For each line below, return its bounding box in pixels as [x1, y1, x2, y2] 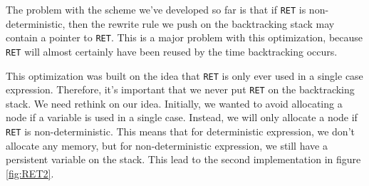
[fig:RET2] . [6, 165, 54, 180]
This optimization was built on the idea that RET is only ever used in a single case [6, 68, 363, 83]
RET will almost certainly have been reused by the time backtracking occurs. [6, 43, 338, 58]
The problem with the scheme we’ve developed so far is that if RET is [6, 2, 306, 16]
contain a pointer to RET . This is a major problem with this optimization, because [6, 30, 363, 45]
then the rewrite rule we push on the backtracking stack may [68, 16, 335, 31]
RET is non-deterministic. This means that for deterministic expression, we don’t [6, 124, 355, 139]
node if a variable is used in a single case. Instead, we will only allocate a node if [6, 110, 358, 125]
